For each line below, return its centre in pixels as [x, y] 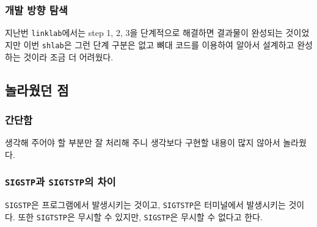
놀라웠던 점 [37, 89]
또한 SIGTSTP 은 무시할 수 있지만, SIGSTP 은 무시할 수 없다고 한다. [140, 216]
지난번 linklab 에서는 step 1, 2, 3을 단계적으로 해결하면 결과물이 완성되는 [144, 33]
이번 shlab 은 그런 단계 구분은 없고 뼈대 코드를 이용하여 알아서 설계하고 [159, 44]
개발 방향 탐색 [36, 9]
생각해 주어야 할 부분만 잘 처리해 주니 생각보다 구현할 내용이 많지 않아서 [143, 142]
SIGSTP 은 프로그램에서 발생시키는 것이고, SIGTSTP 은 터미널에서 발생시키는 [145, 205]
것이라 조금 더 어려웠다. [68, 56]
